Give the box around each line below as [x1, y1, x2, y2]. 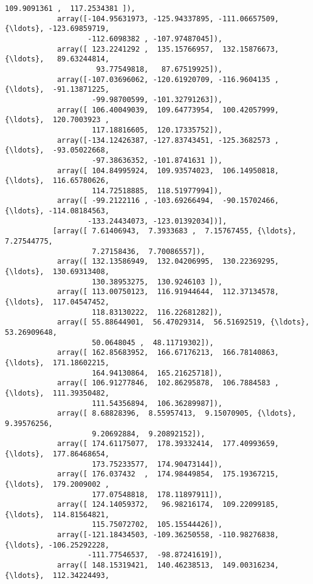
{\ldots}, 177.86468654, [5, 449, 109, 458]
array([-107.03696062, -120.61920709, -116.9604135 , [57, 75, 280, 84]
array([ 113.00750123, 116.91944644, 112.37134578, [57, 287, 280, 297]
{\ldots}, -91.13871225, [5, 85, 109, 94]
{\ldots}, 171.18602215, [5, 358, 109, 367]
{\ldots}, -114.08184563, [5, 207, 109, 216]
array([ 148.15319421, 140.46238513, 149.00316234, [57, 561, 280, 570]
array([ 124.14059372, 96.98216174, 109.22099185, [57, 500, 280, 509]
